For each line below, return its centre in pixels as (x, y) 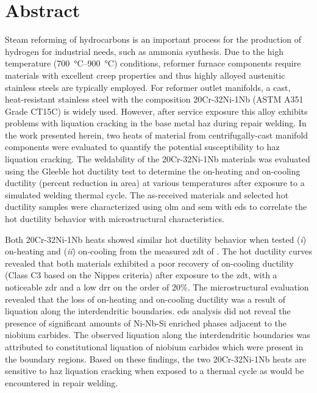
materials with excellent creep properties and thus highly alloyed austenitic (145, 75)
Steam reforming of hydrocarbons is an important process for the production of (153, 39)
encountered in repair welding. (62, 382)
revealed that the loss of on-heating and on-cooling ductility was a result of (145, 299)
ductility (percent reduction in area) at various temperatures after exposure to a (155, 183)
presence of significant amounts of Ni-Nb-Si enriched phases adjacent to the (146, 323)
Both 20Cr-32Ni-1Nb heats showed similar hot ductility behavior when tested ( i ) (156, 239)
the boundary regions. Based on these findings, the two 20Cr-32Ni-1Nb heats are (156, 359)
